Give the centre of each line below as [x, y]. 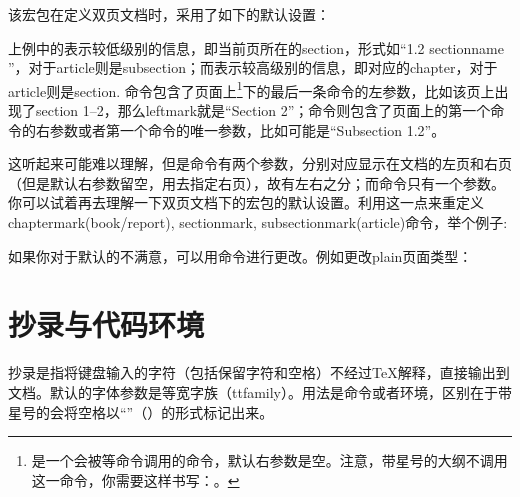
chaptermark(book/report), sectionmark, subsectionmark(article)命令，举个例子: [258, 222]
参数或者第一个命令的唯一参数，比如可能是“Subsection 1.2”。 [247, 129]
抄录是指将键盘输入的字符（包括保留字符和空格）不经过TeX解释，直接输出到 [259, 372]
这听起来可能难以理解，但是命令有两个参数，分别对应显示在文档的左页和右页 [260, 163]
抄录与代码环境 [106, 324]
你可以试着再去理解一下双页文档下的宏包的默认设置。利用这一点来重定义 [246, 202]
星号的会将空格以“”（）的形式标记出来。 [141, 411]
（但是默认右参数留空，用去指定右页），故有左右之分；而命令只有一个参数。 [256, 182]
